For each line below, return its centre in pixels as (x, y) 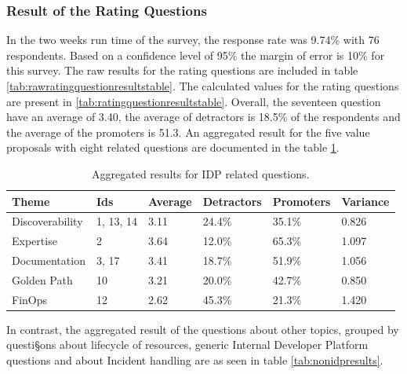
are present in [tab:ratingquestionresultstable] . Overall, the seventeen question (194, 101)
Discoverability (47, 221)
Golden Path (42, 279)
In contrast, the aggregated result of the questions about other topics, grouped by (203, 329)
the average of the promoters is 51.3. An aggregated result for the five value (188, 132)
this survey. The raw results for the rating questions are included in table (182, 70)
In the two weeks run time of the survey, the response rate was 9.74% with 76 (193, 40)
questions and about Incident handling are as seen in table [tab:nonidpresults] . (195, 360)
